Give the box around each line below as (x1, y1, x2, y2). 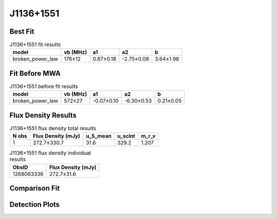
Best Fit (9, 27, 34, 36)
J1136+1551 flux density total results (9, 125, 96, 132)
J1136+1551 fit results (9, 41, 61, 48)
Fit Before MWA (9, 69, 61, 78)
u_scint (117, 133, 135, 140)
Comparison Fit (9, 184, 60, 193)
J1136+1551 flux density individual (9, 149, 91, 157)
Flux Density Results (9, 111, 77, 120)
